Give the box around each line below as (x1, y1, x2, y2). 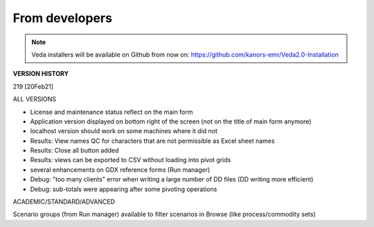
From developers (12, 10, 112, 26)
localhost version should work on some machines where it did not (30, 127, 218, 135)
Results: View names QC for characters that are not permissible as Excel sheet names (30, 137, 275, 145)
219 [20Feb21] (12, 82, 54, 90)
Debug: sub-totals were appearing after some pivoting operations (30, 185, 217, 193)
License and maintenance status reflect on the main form (30, 108, 193, 116)
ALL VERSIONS (12, 95, 57, 103)
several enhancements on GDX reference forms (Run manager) (30, 166, 211, 174)
